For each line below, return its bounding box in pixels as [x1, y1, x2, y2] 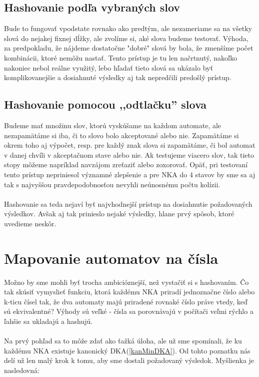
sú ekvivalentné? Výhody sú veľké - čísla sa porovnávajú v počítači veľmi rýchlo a [4, 306, 253, 316]
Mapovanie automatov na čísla [4, 247, 218, 268]
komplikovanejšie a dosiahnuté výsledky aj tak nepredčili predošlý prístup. [4, 72, 231, 83]
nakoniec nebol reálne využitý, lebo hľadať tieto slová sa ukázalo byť [4, 62, 213, 73]
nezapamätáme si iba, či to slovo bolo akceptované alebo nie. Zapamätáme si [4, 130, 239, 140]
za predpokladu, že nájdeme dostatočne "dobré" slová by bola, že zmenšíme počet [4, 43, 253, 53]
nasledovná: [4, 364, 39, 375]
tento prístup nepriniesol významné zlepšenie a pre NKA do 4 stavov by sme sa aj [4, 169, 255, 179]
